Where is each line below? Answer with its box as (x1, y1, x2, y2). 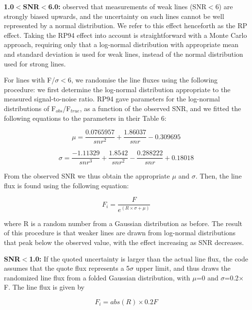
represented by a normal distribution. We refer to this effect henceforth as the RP (4, 20, 248, 31)
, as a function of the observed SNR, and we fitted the (80, 103, 241, 113)
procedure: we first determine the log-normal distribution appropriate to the (4, 84, 231, 94)
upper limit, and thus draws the (135, 263, 231, 273)
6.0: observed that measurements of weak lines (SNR (48, 1, 206, 11)
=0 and (196, 272, 218, 282)
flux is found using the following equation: (4, 180, 129, 190)
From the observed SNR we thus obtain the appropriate (4, 171, 170, 181)
